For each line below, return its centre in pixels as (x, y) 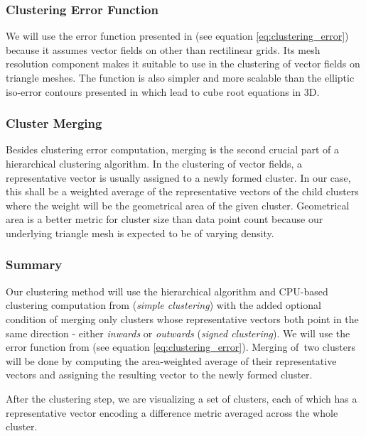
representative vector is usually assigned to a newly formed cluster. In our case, (178, 177)
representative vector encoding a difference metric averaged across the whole (172, 412)
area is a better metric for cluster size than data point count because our (165, 219)
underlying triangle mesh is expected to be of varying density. (140, 233)
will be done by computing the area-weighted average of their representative (171, 360)
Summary (34, 265)
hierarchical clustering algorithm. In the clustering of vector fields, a (154, 163)
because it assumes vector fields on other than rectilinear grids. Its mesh (163, 49)
